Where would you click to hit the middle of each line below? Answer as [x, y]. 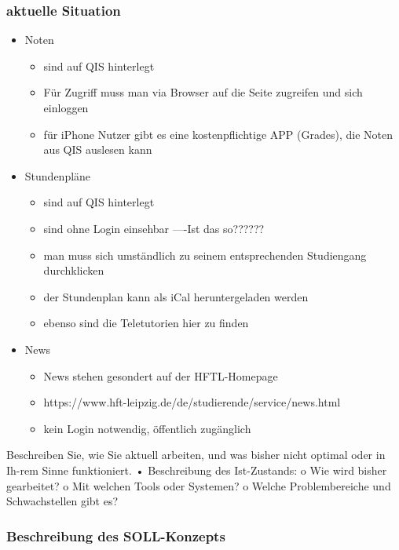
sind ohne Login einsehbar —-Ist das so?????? [154, 228]
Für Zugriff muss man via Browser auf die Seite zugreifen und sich [203, 92]
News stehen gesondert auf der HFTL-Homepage [161, 375]
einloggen [66, 107]
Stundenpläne [58, 175]
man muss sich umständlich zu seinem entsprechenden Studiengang [205, 255]
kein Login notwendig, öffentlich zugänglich [147, 428]
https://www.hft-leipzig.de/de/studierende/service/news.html [192, 402]
